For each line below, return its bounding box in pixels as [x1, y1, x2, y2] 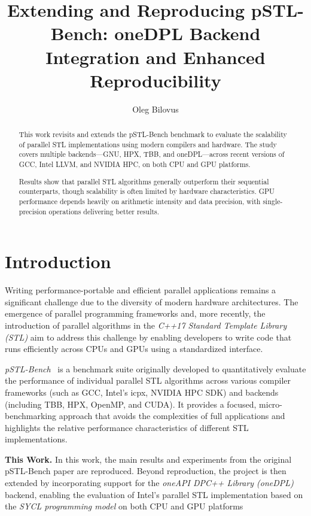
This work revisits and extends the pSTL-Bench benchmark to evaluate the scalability [19, 129, 287, 139]
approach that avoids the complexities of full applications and [59, 409, 285, 422]
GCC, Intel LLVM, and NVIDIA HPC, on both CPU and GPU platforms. [19, 159, 251, 169]
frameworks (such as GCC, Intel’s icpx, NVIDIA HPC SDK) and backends [5, 386, 279, 398]
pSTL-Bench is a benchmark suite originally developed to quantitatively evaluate [5, 362, 306, 375]
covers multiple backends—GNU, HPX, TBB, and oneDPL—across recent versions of [19, 149, 285, 159]
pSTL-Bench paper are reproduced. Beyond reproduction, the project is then [5, 465, 286, 477]
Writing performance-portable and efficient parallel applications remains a [5, 284, 276, 296]
